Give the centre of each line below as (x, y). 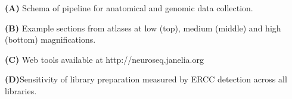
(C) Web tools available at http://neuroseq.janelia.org (104, 59)
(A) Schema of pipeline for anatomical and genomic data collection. (129, 8)
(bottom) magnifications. (50, 39)
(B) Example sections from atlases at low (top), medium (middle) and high (143, 28)
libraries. (21, 90)
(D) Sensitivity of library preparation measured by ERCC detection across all (146, 79)
